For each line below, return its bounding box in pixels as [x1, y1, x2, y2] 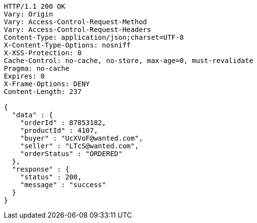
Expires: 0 [4, 72, 45, 80]
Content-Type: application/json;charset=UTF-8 [4, 33, 184, 41]
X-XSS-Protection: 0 [4, 49, 82, 57]
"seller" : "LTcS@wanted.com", [20, 142, 139, 150]
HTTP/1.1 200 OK [4, 2, 65, 10]
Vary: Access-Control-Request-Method [4, 18, 147, 26]
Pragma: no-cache [4, 64, 69, 72]
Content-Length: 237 [4, 88, 82, 96]
